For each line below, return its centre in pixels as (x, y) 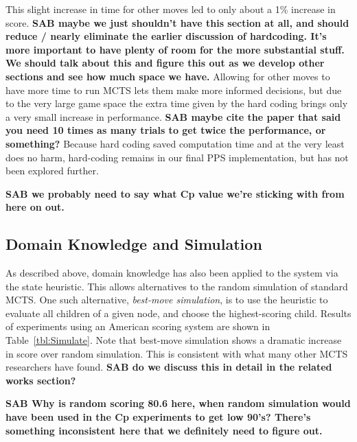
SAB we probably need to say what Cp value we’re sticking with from (175, 193)
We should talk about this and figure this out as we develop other (165, 63)
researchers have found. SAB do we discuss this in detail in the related (169, 367)
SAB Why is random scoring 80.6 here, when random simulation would (178, 403)
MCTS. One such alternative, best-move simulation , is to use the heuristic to (167, 300)
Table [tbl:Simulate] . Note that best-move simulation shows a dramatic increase (174, 340)
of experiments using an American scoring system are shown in (138, 326)
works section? (41, 380)
